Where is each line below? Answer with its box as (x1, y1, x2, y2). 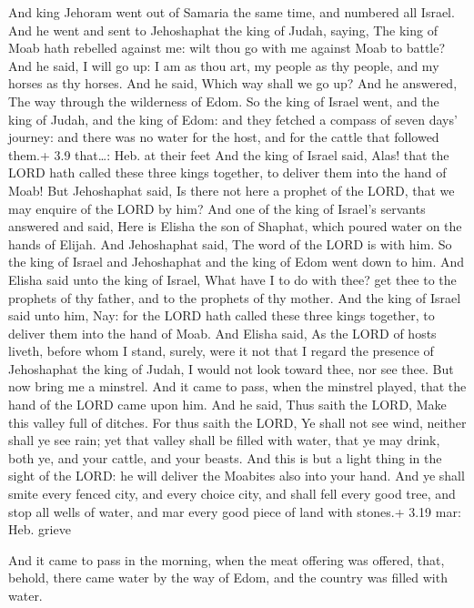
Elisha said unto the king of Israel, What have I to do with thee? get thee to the (8, 269, 457, 289)
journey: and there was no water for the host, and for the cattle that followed (8, 127, 439, 147)
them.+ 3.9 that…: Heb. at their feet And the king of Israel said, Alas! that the (8, 145, 449, 164)
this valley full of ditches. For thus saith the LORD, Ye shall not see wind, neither (8, 412, 467, 431)
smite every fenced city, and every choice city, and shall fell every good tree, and (8, 484, 456, 503)
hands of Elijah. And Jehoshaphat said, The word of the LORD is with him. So (8, 234, 452, 253)
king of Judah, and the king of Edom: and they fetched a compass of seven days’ (8, 109, 458, 128)
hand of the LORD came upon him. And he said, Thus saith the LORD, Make (8, 395, 447, 414)
